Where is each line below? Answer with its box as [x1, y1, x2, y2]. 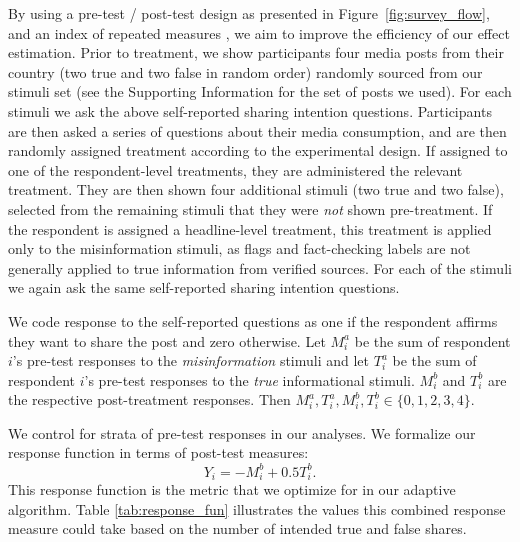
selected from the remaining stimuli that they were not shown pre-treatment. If [8, 198, 493, 219]
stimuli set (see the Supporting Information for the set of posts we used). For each [8, 81, 512, 102]
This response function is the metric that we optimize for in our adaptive [8, 479, 456, 500]
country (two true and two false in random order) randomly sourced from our [8, 61, 483, 82]
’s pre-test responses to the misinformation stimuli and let [12, 350, 370, 371]
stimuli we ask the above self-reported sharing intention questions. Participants [8, 100, 492, 121]
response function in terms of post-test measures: [8, 442, 309, 463]
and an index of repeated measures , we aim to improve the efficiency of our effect [8, 22, 510, 43]
